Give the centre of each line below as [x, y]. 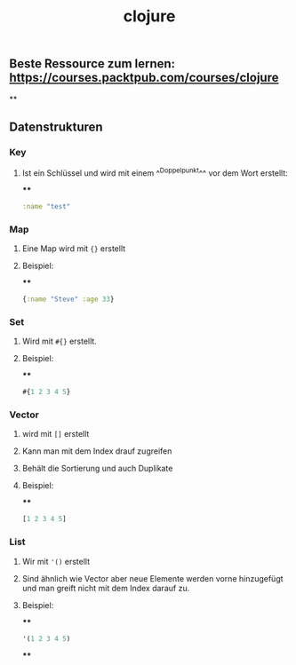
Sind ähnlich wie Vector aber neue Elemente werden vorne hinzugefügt [152, 578]
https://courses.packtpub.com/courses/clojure [144, 78]
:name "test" [46, 206]
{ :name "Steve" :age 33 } [68, 299]
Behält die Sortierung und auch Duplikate [97, 469]
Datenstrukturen [56, 127]
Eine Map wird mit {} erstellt [74, 249]
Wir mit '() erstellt [56, 561]
